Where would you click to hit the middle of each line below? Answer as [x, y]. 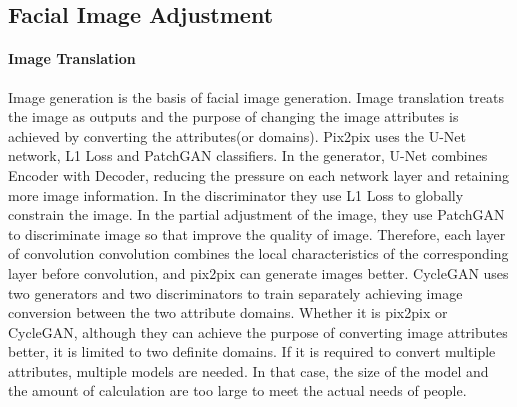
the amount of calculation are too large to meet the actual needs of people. [237, 390]
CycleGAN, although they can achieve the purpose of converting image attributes [258, 331]
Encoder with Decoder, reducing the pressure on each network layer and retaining [258, 174]
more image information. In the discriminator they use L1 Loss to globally [236, 194]
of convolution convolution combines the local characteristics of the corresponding [258, 253]
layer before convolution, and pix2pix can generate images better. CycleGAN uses [258, 272]
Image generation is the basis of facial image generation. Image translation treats [256, 96]
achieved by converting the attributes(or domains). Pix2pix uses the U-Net [237, 135]
